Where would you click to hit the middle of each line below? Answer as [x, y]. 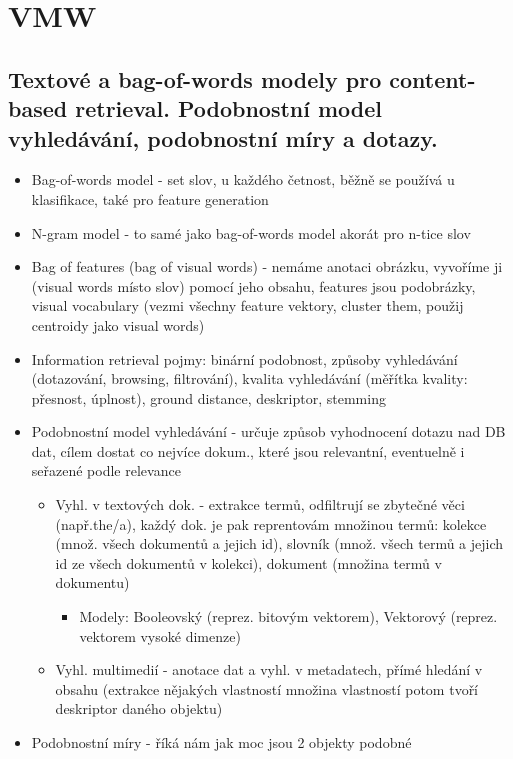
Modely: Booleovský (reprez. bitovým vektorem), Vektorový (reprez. [288, 616]
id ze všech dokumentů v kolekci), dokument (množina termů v [248, 562]
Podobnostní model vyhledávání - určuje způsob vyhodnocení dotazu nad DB [268, 431]
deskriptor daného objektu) [139, 708]
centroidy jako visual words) [118, 324]
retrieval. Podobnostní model [229, 108]
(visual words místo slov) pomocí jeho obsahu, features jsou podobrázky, [253, 285]
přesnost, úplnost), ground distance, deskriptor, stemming [208, 397]
